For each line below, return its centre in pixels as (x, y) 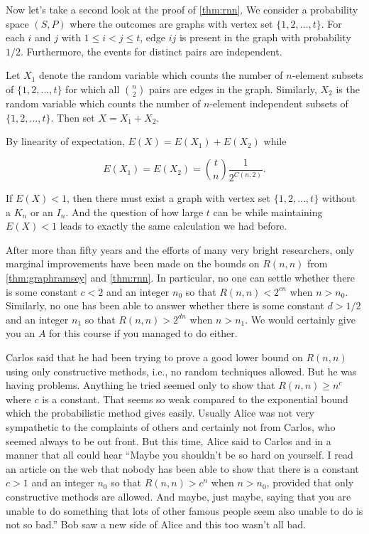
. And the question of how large (134, 212)
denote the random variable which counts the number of (161, 75)
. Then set (73, 117)
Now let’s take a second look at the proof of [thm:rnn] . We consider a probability (182, 9)
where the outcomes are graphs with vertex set (171, 23)
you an (21, 333)
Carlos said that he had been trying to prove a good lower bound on (154, 357)
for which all (93, 89)
